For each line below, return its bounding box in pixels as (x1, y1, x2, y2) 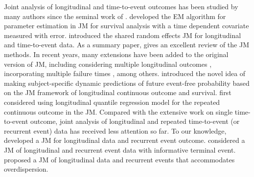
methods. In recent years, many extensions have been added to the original (4, 49, 229, 59)
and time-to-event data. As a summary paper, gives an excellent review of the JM (4, 39, 249, 50)
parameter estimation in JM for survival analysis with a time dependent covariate (4, 20, 249, 31)
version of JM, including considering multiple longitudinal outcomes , (4, 59, 212, 69)
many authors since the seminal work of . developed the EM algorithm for (4, 11, 226, 21)
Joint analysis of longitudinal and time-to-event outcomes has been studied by (4, 1, 238, 11)
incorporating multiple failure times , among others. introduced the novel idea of (4, 68, 246, 79)
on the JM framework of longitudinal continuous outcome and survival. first (4, 87, 231, 98)
